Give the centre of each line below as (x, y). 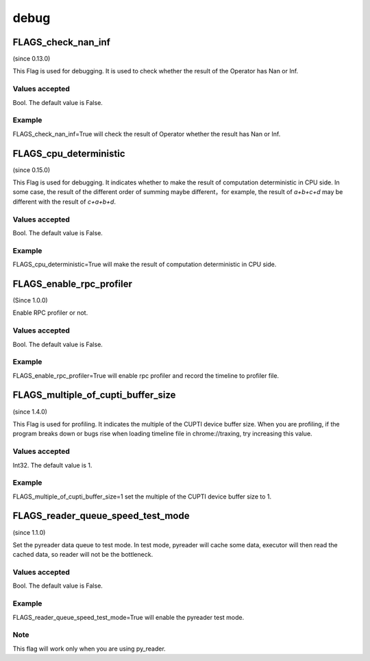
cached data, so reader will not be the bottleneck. (83, 555)
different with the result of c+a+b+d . (64, 202)
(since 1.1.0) (29, 532)
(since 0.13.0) (32, 59)
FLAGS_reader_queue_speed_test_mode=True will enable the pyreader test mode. (128, 617)
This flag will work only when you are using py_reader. (89, 649)
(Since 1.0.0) (30, 300)
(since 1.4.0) (30, 411)
